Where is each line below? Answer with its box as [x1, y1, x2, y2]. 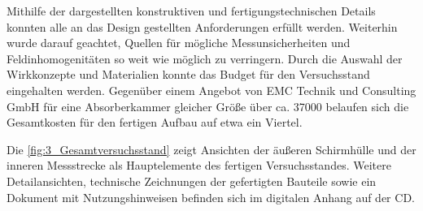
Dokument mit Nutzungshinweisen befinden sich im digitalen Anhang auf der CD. [7, 188, 415, 205]
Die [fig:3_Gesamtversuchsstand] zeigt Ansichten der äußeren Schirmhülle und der [7, 140, 416, 157]
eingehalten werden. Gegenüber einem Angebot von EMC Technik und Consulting [7, 81, 416, 98]
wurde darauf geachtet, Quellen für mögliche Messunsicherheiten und [7, 34, 351, 51]
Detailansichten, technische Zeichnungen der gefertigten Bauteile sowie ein [7, 172, 377, 189]
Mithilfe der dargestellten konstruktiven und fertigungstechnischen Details [7, 2, 376, 19]
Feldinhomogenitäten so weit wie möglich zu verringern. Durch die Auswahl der [7, 50, 403, 67]
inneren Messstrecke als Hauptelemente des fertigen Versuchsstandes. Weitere [7, 157, 391, 174]
